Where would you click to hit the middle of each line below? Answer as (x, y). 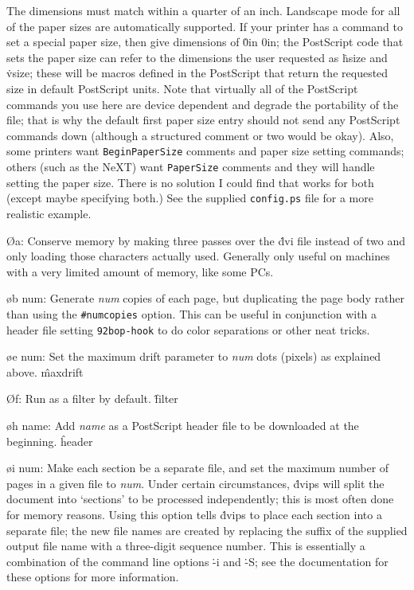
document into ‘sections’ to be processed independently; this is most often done (200, 499)
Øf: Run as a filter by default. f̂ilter (92, 399)
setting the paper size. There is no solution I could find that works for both (190, 182)
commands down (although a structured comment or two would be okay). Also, (200, 135)
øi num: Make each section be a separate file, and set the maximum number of (198, 468)
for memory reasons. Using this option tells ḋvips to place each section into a (194, 514)
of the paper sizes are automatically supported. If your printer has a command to (205, 26)
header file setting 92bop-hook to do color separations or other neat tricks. (188, 329)
